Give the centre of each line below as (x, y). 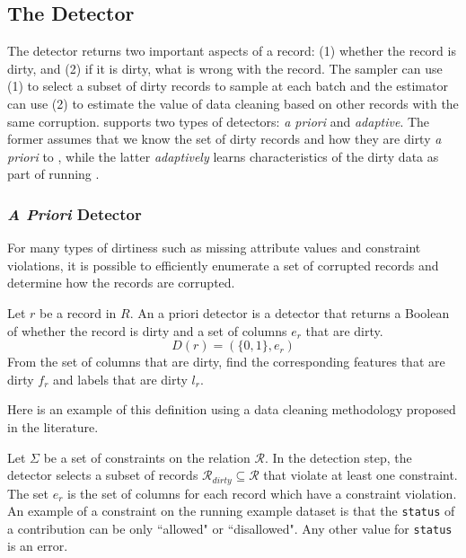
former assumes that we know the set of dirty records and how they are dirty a (224, 139)
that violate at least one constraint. (360, 475)
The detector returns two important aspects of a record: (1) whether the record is (232, 51)
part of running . (53, 174)
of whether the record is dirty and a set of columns (147, 330)
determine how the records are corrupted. (121, 283)
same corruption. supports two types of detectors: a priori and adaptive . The (219, 121)
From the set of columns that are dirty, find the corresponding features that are (226, 362)
